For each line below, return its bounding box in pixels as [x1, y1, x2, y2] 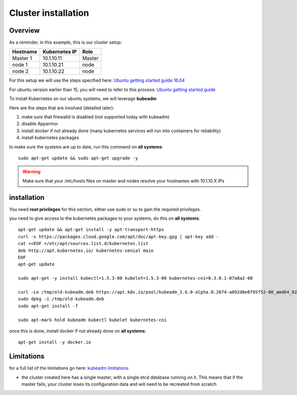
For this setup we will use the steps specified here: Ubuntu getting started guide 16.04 [9, 77, 185, 84]
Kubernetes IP [43, 49, 77, 55]
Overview [9, 26, 40, 35]
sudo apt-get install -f [18, 303, 78, 309]
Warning [22, 169, 41, 175]
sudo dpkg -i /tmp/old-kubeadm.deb [18, 296, 104, 302]
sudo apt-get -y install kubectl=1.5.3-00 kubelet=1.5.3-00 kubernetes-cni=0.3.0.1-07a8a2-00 [18, 275, 253, 281]
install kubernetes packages [21, 135, 79, 141]
